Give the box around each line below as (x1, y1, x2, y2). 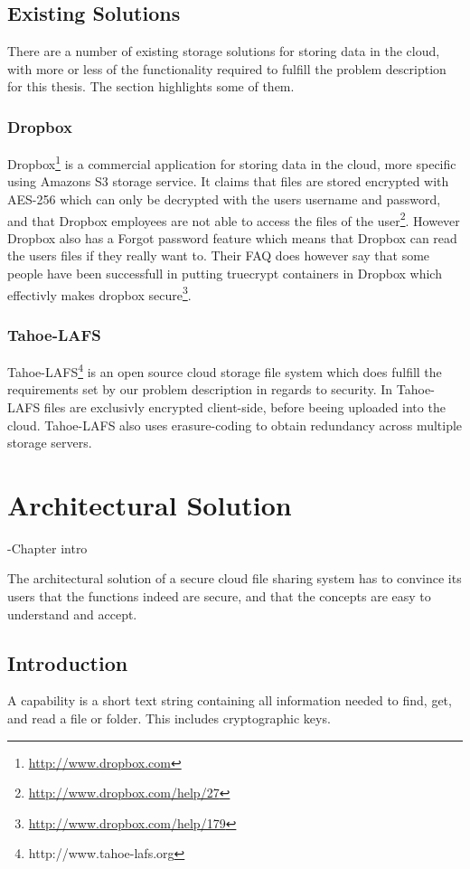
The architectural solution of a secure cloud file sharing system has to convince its (7, 569, 462, 588)
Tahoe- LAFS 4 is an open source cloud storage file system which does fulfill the (7, 360, 442, 381)
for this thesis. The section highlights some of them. (7, 77, 295, 96)
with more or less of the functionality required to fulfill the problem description (7, 59, 446, 78)
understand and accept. (7, 604, 137, 623)
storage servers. (7, 433, 92, 452)
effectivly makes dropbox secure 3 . (7, 282, 192, 304)
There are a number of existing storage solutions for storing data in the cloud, (7, 42, 440, 61)
